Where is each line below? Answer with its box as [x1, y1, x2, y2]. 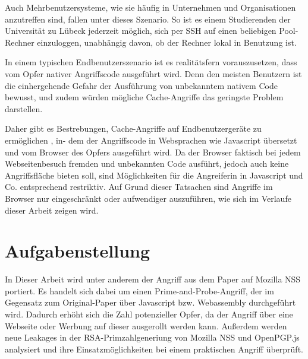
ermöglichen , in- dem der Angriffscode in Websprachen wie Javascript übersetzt [5, 134, 297, 146]
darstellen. [5, 102, 43, 115]
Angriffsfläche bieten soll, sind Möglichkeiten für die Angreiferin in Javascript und [5, 169, 303, 181]
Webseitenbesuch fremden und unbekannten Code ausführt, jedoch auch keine [5, 157, 289, 170]
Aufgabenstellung [5, 239, 150, 263]
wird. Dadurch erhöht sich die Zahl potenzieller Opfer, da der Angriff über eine [5, 308, 293, 320]
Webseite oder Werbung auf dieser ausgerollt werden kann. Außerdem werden [5, 319, 287, 332]
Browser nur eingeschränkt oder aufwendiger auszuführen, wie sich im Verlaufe [5, 192, 291, 204]
